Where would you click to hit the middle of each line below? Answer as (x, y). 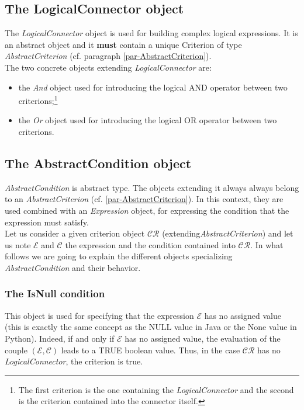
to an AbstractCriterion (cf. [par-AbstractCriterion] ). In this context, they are (144, 199)
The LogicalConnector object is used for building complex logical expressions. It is (151, 33)
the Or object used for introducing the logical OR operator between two (148, 120)
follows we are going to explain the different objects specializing (119, 256)
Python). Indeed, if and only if (60, 338)
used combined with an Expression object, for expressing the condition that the (147, 210)
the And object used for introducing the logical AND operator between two (153, 87)
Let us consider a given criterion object (75, 233)
